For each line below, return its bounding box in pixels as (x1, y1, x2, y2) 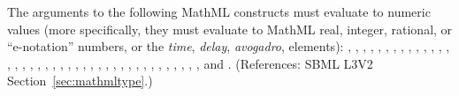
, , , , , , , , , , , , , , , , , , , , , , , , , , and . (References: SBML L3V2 (7, 54, 373, 72)
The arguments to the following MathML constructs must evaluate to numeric (7, 3, 431, 20)
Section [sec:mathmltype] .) (7, 71, 153, 90)
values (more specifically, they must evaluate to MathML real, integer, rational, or (7, 19, 453, 38)
